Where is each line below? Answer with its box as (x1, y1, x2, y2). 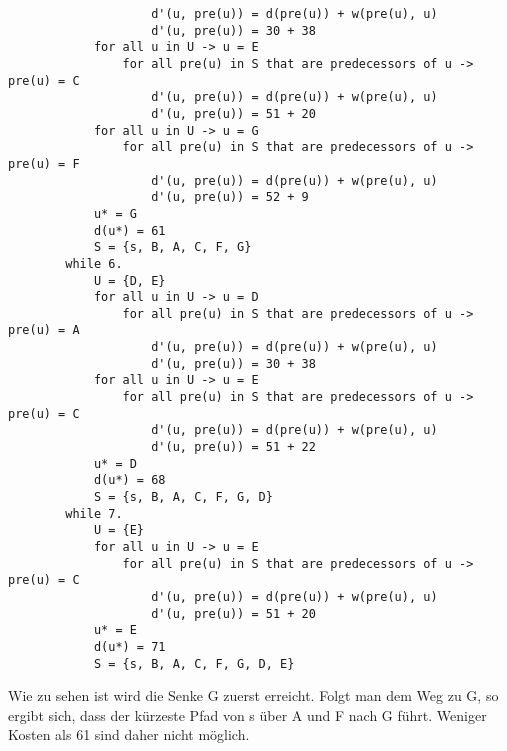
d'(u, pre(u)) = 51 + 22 (151, 440, 316, 455)
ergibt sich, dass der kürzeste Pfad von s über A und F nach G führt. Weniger (8, 704, 487, 725)
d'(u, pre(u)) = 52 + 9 (151, 190, 309, 205)
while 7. (65, 506, 123, 521)
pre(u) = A (8, 323, 80, 338)
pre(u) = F (8, 156, 80, 171)
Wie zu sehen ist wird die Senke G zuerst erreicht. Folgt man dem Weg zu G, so (8, 685, 499, 706)
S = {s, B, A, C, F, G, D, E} (93, 656, 295, 671)
